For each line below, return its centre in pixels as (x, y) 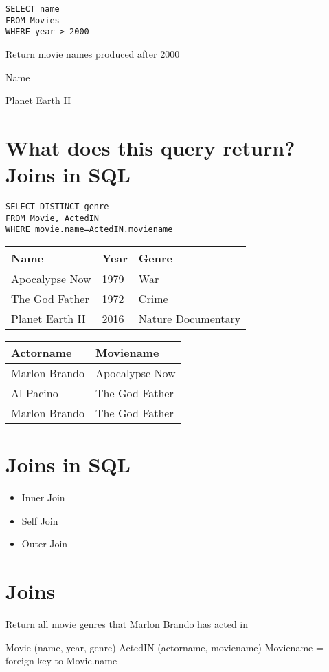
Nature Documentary (190, 319)
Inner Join (43, 497)
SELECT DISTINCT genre (57, 207)
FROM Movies (33, 20)
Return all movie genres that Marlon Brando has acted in (127, 624)
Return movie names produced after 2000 (93, 53)
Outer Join (45, 544)
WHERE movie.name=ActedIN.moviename (89, 230)
